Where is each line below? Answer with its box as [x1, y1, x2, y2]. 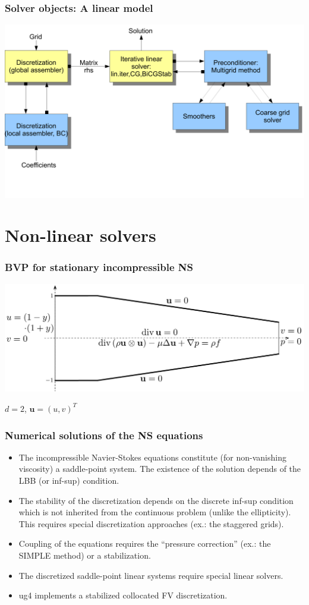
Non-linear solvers [5, 223, 156, 247]
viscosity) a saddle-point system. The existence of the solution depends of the [18, 462, 301, 475]
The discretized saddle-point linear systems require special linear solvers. [18, 569, 283, 581]
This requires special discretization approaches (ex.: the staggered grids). [18, 517, 284, 530]
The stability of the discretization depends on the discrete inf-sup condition [18, 494, 294, 506]
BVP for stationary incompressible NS [5, 260, 194, 275]
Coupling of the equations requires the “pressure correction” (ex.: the [18, 537, 271, 550]
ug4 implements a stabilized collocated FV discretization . [18, 589, 228, 601]
